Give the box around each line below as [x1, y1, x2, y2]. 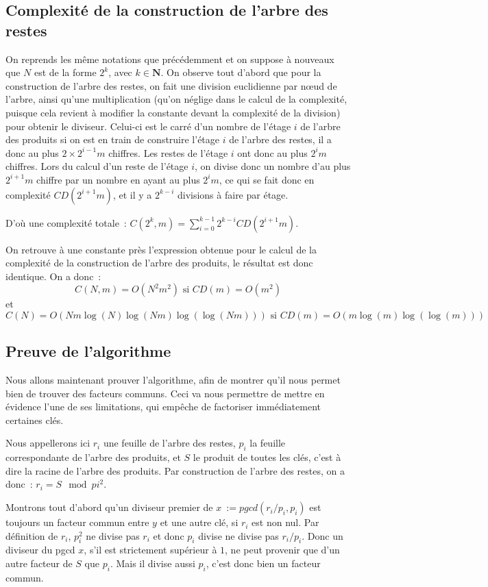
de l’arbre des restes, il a [229, 132, 332, 147]
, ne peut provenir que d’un [225, 542, 340, 557]
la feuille [249, 436, 286, 450]
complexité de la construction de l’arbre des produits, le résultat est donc [5, 255, 313, 270]
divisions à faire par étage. [177, 187, 289, 201]
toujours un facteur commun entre [5, 515, 149, 529]
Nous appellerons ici [5, 436, 90, 450]
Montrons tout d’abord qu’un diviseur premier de [5, 500, 213, 514]
